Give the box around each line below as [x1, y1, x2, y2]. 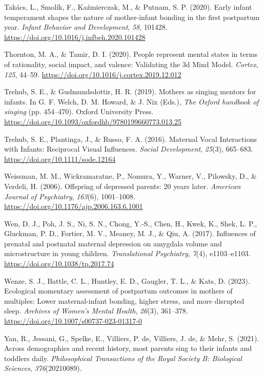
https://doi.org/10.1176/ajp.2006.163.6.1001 [4, 201, 143, 212]
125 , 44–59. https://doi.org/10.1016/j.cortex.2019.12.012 [4, 69, 181, 79]
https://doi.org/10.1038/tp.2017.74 [4, 258, 114, 269]
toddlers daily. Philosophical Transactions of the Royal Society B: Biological [4, 352, 242, 363]
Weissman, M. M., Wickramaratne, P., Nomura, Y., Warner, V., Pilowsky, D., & [4, 171, 257, 181]
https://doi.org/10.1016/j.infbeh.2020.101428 [4, 31, 146, 42]
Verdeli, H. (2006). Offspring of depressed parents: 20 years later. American [4, 180, 241, 191]
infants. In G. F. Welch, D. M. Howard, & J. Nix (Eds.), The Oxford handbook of [4, 96, 259, 107]
